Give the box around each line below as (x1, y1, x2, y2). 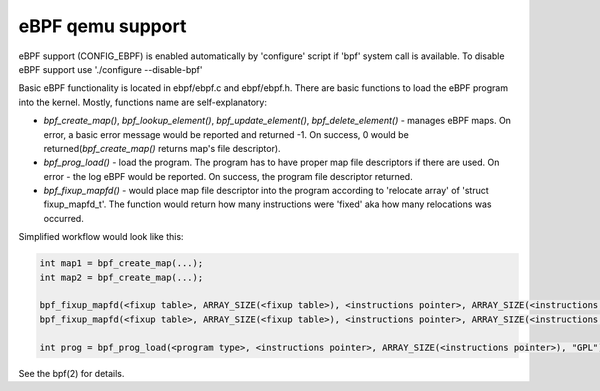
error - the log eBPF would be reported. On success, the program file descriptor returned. (43, 170, 414, 182)
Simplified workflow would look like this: (18, 231, 184, 243)
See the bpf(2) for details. (18, 367, 125, 379)
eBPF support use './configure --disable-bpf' (18, 63, 203, 75)
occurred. (43, 212, 84, 224)
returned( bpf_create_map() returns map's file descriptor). (43, 142, 281, 154)
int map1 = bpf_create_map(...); (39, 258, 204, 269)
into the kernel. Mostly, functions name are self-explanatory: (18, 96, 267, 108)
